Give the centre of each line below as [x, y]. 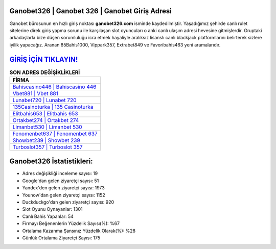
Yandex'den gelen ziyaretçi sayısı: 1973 [63, 188]
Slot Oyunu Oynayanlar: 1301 [52, 209]
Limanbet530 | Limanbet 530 [47, 127]
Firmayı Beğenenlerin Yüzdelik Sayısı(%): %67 [71, 223]
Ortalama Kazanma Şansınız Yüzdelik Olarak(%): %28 [79, 231]
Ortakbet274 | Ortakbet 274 [46, 120]
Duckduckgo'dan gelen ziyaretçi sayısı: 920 [68, 202]
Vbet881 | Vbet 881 [35, 93]
